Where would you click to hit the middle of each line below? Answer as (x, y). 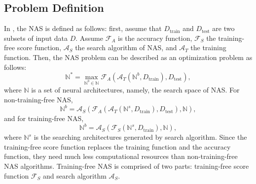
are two (223, 28)
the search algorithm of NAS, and (126, 47)
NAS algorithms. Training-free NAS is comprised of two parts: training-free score (127, 166)
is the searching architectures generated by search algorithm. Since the (140, 137)
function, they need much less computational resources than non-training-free (121, 156)
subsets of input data (36, 38)
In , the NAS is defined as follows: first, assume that (83, 28)
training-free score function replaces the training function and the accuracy (117, 146)
